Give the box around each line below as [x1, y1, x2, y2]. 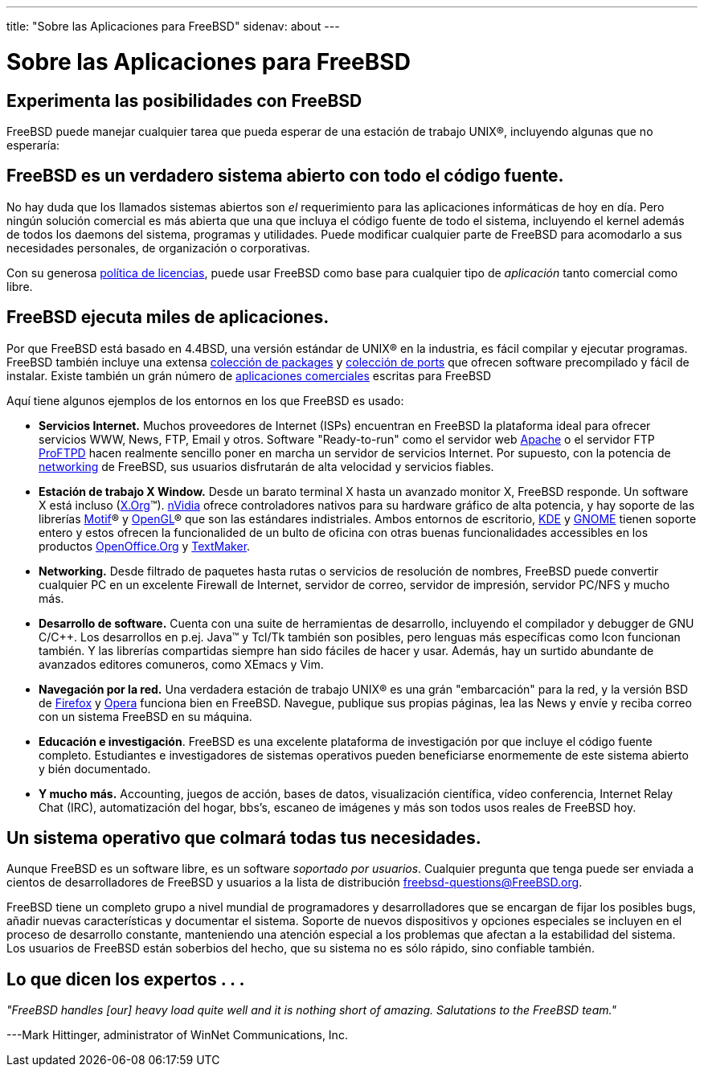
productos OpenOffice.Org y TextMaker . [39, 539, 251, 553]
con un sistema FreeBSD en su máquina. [39, 709, 252, 723]
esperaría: [6, 137, 60, 152]
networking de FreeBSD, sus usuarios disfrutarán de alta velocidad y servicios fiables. [39, 459, 494, 473]
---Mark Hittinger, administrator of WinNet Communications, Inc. [6, 1028, 348, 1042]
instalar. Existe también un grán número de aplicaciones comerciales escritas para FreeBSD [6, 368, 492, 383]
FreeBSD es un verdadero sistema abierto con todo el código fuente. [6, 166, 564, 186]
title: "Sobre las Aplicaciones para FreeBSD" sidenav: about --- [6, 19, 340, 33]
